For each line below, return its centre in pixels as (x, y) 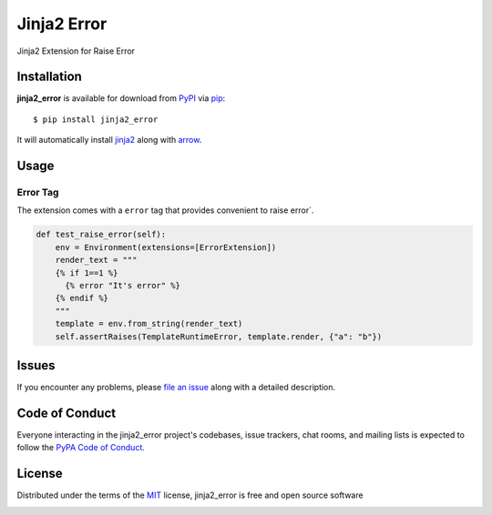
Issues (36, 365)
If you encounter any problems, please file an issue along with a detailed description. (176, 387)
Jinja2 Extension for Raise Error (76, 51)
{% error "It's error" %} (123, 285)
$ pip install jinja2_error (96, 119)
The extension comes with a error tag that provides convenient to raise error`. (165, 210)
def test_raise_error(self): (101, 235)
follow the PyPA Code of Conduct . (81, 448)
